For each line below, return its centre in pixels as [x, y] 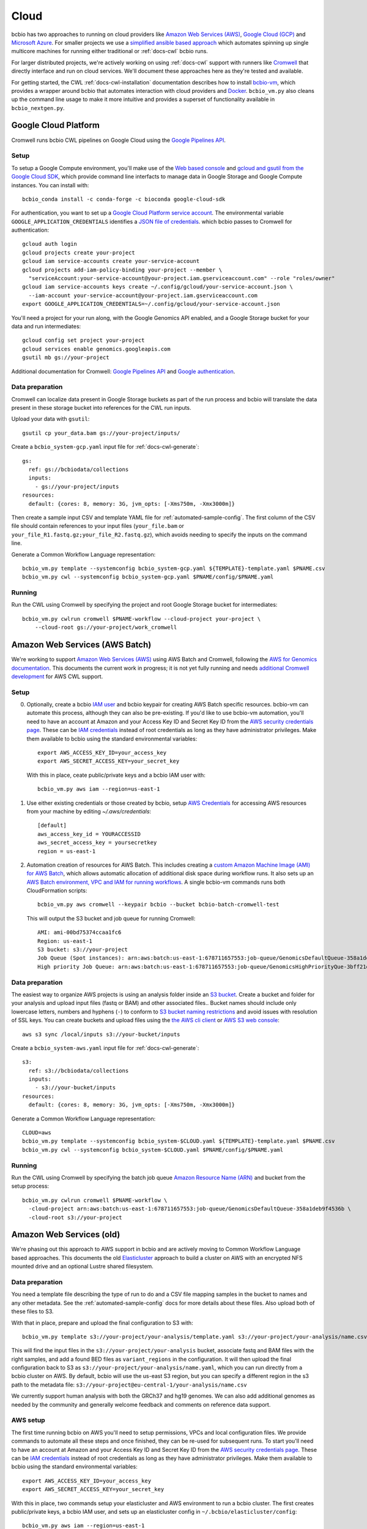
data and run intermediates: [46, 326]
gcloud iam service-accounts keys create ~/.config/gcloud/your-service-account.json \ [158, 287]
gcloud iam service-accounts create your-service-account [111, 261]
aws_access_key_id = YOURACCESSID [89, 834]
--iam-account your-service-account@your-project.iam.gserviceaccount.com [143, 295]
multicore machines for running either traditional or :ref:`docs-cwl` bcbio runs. [109, 51]
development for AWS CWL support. [57, 676]
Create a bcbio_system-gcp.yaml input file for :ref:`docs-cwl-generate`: [105, 447]
